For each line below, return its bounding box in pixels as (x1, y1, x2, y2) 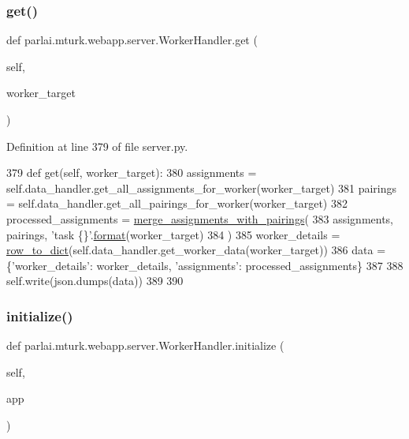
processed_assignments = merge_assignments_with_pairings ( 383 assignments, (6, 210, 394, 227)
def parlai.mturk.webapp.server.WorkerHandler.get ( (6, 32, 258, 48)
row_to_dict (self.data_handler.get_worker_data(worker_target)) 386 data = (6, 242, 386, 258)
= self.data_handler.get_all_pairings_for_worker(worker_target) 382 (6, 195, 348, 212)
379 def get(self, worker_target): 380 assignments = (6, 164, 257, 181)
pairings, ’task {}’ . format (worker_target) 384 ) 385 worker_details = (6, 226, 340, 242)
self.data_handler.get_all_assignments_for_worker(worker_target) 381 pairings (6, 179, 397, 196)
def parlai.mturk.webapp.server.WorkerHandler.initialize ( (6, 337, 284, 354)
